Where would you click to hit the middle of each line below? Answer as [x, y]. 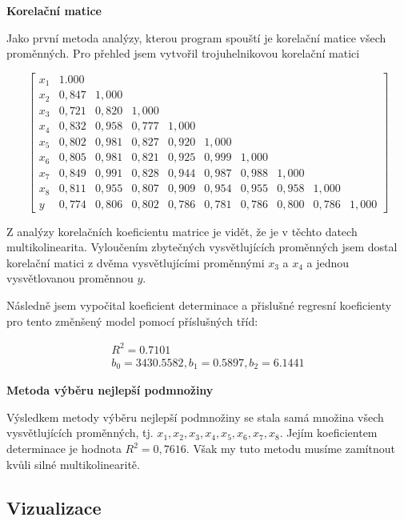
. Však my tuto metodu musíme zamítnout [290, 449]
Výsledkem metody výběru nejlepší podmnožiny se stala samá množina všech [195, 417]
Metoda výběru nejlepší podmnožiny [110, 390]
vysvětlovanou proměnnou [70, 278]
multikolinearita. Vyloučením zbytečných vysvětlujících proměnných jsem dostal [202, 247]
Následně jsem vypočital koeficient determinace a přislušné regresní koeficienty [199, 305]
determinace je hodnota [64, 449]
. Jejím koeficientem [328, 433]
